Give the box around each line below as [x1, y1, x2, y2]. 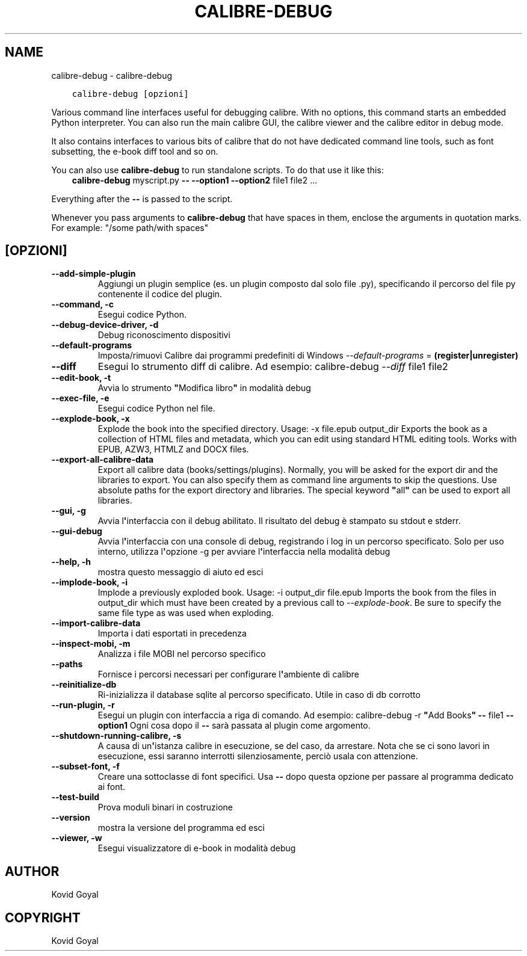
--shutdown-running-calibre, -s [51, 730, 182, 741]
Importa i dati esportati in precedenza [97, 628, 247, 639]
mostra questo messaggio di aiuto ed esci [97, 567, 263, 578]
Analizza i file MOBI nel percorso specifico [97, 649, 266, 659]
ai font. [97, 782, 126, 792]
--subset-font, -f [51, 761, 120, 772]
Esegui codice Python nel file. [97, 403, 215, 414]
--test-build [51, 792, 100, 803]
